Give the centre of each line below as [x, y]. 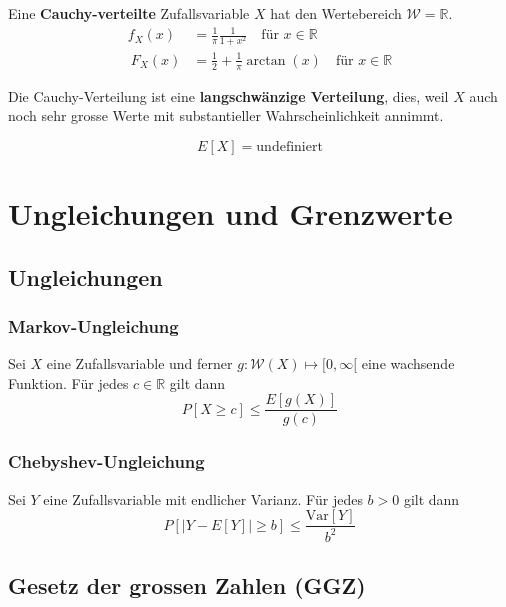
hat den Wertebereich [336, 13]
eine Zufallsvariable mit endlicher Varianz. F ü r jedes [203, 498]
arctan [266, 60]
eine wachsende [408, 363]
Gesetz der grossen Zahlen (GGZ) [187, 585]
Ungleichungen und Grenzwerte [230, 213]
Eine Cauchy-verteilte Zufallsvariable [129, 13]
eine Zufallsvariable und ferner [139, 363]
